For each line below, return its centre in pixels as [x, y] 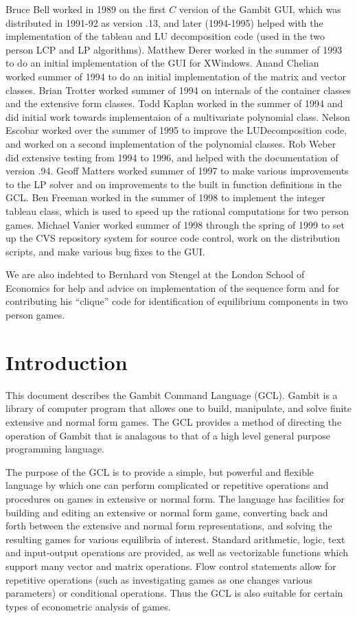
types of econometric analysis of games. [88, 606]
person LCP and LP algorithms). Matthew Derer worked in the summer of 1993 [174, 49]
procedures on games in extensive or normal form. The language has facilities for [175, 498]
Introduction [67, 362]
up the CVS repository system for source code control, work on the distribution [173, 238]
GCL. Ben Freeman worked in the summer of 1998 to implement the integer [165, 197]
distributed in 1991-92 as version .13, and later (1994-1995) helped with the [164, 22]
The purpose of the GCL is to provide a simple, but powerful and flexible [160, 471]
